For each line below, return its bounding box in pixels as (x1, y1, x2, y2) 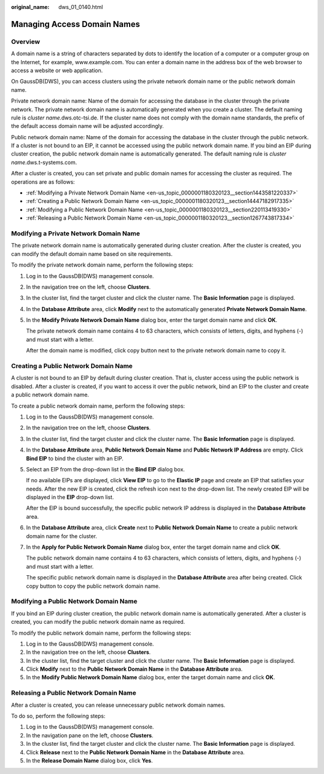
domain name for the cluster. (26, 532, 97, 540)
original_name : (11, 4, 50, 10)
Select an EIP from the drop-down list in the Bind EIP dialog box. (26, 465, 185, 473)
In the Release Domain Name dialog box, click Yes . (26, 757, 153, 764)
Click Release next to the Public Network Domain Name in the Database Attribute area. (26, 748, 245, 756)
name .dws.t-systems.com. (11, 159, 77, 166)
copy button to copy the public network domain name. (26, 582, 160, 590)
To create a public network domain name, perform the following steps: (11, 402, 185, 410)
